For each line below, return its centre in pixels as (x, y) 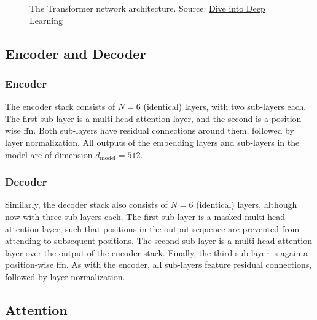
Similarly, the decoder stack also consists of (86, 204)
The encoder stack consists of (60, 106)
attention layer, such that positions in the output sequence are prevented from (152, 228)
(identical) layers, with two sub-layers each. (225, 106)
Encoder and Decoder (76, 53)
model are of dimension (49, 154)
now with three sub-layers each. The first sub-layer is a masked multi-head (145, 216)
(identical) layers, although (247, 204)
